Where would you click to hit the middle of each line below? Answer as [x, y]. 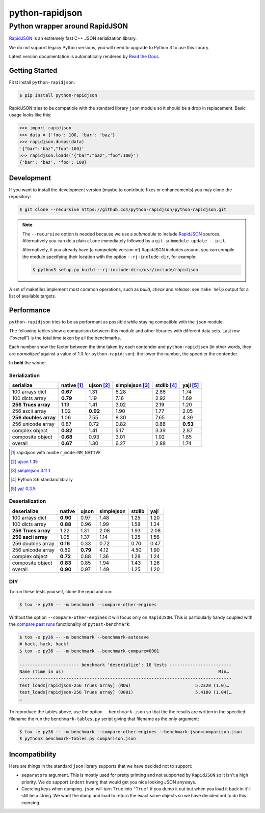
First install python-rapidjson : [42, 82]
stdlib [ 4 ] [166, 385]
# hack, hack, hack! [44, 644]
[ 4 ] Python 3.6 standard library [42, 480]
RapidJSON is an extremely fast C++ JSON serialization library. [73, 38]
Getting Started [33, 71]
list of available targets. [33, 296]
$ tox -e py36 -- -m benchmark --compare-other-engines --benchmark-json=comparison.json [131, 732]
